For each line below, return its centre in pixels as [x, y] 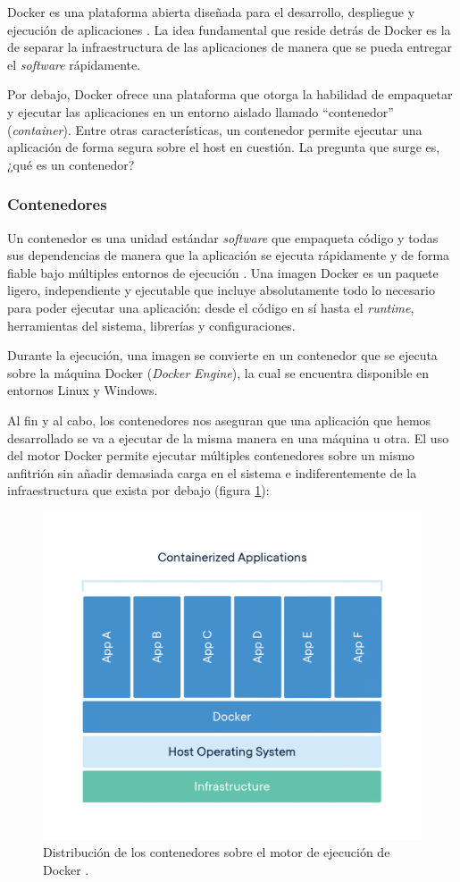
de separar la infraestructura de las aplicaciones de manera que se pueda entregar [230, 47]
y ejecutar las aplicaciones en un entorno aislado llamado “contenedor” [201, 111]
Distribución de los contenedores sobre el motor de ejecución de [217, 852]
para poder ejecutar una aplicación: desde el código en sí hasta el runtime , [211, 307]
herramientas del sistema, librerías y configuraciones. [151, 325]
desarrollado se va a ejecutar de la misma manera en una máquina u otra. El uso [228, 437]
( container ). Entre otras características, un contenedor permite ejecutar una [215, 129]
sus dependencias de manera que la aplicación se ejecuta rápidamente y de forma [229, 255]
